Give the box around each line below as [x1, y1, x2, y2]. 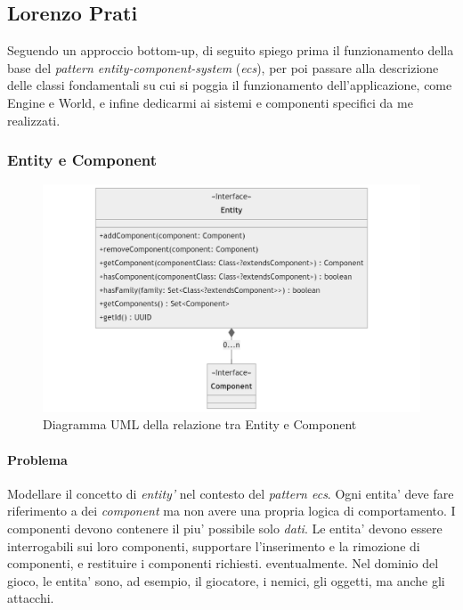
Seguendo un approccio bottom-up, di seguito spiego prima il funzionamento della [7, 41, 454, 60]
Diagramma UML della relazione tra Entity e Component [43, 415, 357, 434]
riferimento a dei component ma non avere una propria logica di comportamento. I [7, 501, 456, 520]
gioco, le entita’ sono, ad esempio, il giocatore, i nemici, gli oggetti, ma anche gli [7, 571, 445, 590]
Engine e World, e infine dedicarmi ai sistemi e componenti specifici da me [7, 93, 413, 111]
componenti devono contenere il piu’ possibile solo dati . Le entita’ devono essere [7, 519, 443, 538]
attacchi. [7, 589, 54, 607]
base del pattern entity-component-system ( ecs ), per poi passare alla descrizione [7, 58, 439, 77]
